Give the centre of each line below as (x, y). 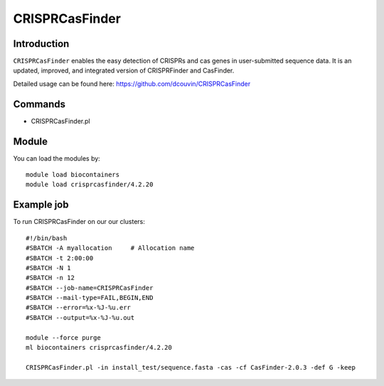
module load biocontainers (73, 175)
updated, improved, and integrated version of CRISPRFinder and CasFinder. (124, 70)
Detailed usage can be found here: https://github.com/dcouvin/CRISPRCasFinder (132, 84)
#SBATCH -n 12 (50, 278)
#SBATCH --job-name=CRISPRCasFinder (90, 288)
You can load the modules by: (57, 158)
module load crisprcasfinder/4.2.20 (90, 184)
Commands (39, 104)
